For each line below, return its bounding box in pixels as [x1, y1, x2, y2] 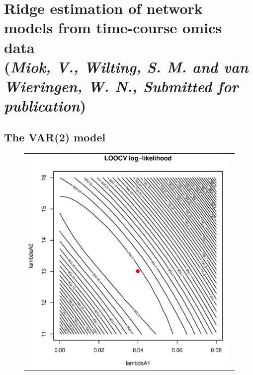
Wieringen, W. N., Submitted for [4, 75, 239, 96]
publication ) [4, 95, 86, 116]
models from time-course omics [4, 17, 222, 38]
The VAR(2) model [4, 129, 106, 144]
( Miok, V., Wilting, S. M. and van [4, 56, 249, 77]
